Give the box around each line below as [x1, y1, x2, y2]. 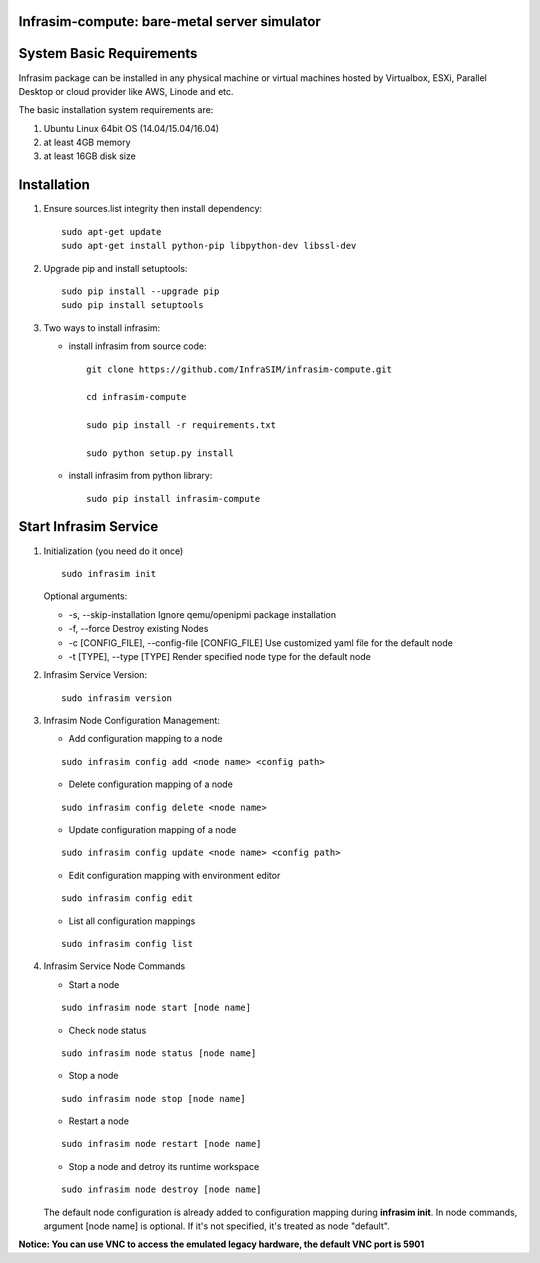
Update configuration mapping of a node [68, 824, 237, 836]
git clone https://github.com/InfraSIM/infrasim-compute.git [86, 363, 392, 375]
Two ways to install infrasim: [43, 321, 161, 334]
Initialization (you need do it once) [43, 545, 184, 557]
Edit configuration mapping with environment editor [68, 869, 281, 881]
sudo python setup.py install [86, 447, 235, 459]
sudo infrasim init [61, 568, 157, 579]
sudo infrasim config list [61, 938, 194, 949]
